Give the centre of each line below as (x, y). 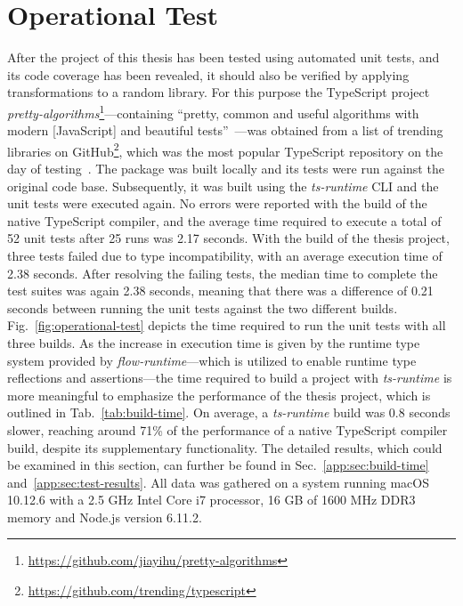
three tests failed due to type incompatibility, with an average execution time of (225, 255)
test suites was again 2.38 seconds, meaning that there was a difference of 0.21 (220, 291)
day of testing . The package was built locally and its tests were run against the (226, 168)
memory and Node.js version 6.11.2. (105, 517)
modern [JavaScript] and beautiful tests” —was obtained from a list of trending (225, 130)
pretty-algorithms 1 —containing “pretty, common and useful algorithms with (213, 111)
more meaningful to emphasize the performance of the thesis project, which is (219, 395)
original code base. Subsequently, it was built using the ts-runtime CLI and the (223, 186)
